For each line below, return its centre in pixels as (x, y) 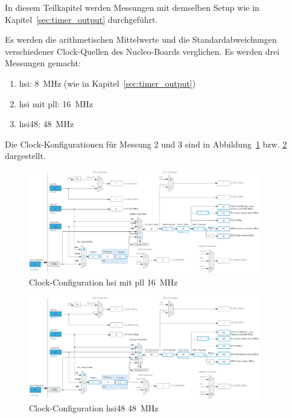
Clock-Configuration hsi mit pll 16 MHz (103, 282)
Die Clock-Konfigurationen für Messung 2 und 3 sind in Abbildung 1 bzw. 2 (146, 144)
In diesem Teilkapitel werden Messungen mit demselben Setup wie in (132, 7)
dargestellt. (25, 156)
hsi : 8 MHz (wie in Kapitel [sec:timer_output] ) (107, 83)
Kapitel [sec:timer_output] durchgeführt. (81, 19)
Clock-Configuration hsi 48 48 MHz (94, 407)
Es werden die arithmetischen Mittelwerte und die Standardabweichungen (141, 39)
